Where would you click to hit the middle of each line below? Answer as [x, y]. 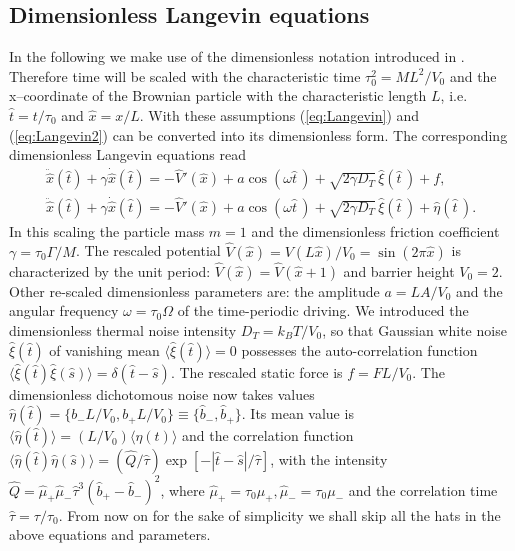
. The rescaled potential [148, 250]
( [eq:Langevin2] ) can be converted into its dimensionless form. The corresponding [258, 134]
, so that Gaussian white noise [414, 329]
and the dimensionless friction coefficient [375, 230]
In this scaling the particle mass [107, 230]
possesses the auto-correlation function [359, 349]
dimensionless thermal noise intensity [123, 329]
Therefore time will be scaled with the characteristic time [185, 75]
